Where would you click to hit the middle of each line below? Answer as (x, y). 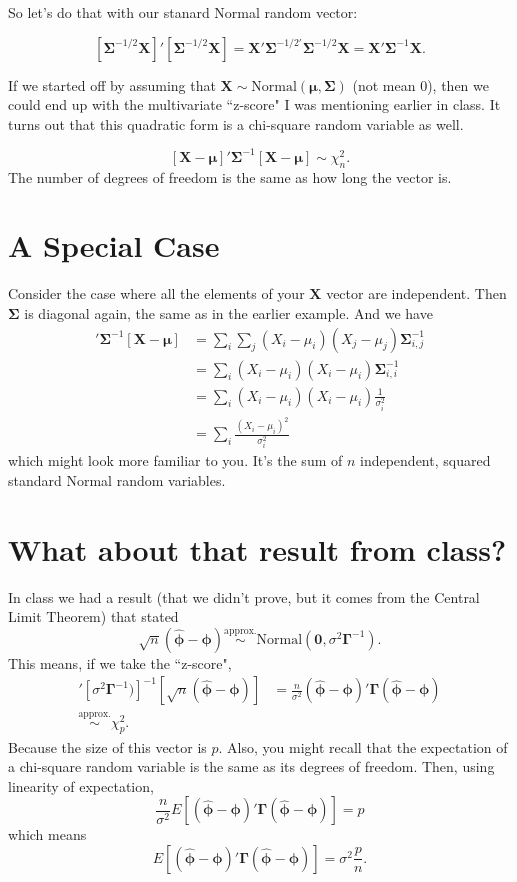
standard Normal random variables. (117, 479)
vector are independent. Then (416, 293)
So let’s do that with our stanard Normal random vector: (183, 12)
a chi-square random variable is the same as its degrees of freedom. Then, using (251, 766)
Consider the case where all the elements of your (156, 293)
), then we (458, 84)
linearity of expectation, (81, 785)
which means (47, 834)
